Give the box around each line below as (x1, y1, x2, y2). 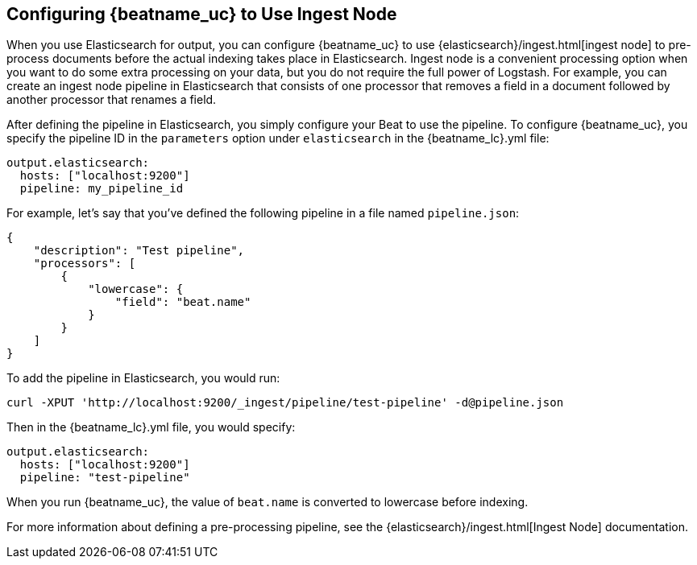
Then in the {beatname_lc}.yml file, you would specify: (6, 420, 296, 435)
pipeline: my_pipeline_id (19, 182, 184, 196)
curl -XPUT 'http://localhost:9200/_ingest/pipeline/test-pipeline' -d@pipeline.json (6, 396, 564, 410)
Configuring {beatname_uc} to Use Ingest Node (6, 4, 397, 24)
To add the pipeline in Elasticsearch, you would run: (6, 371, 280, 386)
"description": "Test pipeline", (33, 244, 245, 258)
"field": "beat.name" (114, 295, 251, 309)
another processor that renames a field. (6, 93, 217, 107)
